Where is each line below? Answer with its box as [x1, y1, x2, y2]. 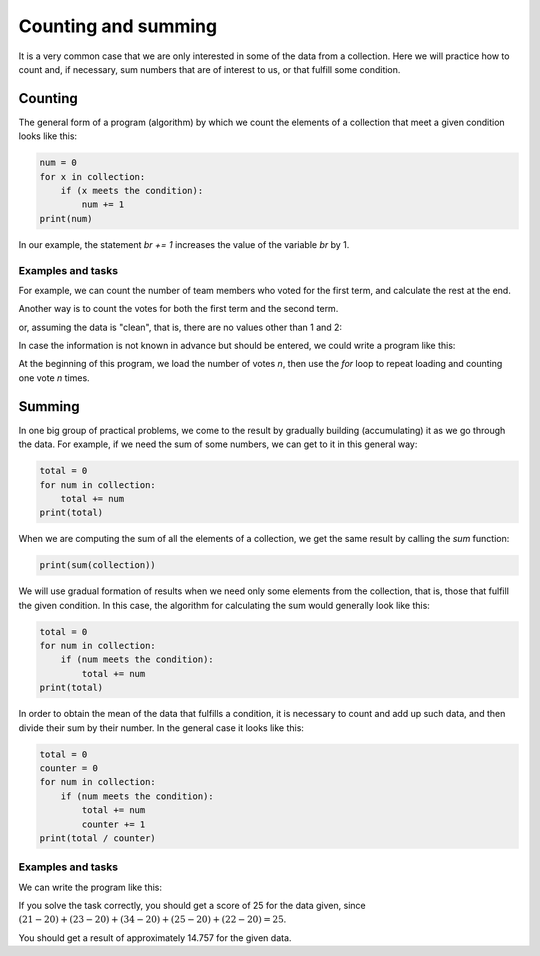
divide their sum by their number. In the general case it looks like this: [18, 721, 305, 734]
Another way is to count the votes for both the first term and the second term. [18, 303, 339, 315]
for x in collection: [39, 171, 146, 182]
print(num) [39, 213, 93, 224]
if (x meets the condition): [60, 185, 204, 196]
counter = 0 [39, 762, 99, 774]
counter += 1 [81, 818, 146, 830]
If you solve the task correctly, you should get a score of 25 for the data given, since [18, 900, 366, 912]
